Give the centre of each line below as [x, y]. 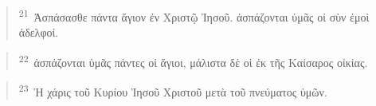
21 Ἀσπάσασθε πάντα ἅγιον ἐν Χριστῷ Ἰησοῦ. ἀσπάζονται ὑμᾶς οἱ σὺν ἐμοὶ [194, 16]
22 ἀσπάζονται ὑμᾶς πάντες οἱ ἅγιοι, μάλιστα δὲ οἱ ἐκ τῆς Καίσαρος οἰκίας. [193, 61]
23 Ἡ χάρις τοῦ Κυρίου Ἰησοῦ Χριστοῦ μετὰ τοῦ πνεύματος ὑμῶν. [173, 90]
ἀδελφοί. [39, 32]
